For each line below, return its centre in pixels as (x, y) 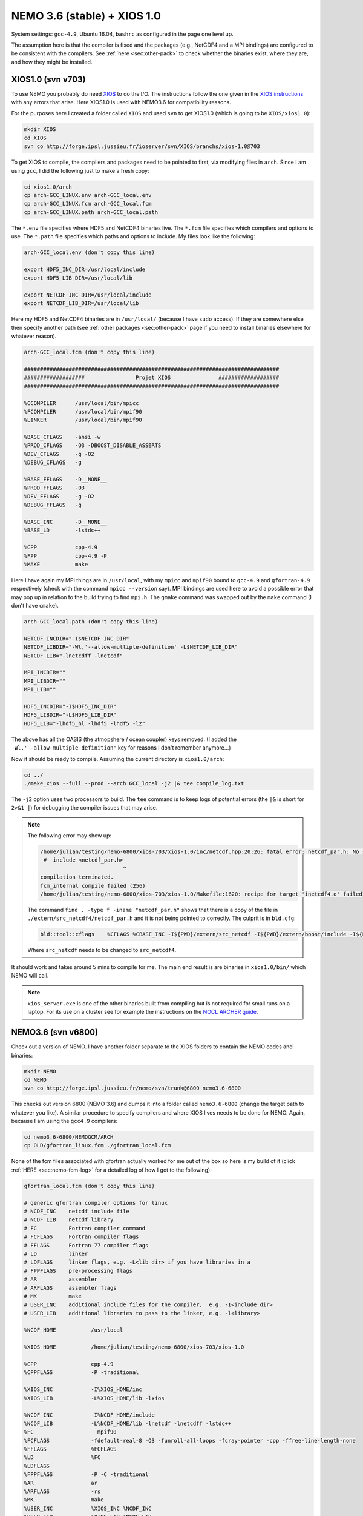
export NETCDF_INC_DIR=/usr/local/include (88, 295)
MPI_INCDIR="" (45, 672)
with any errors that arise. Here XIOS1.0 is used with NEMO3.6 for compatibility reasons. (121, 102)
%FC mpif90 (70, 1432)
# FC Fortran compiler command (84, 1228)
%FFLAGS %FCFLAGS (70, 1449)
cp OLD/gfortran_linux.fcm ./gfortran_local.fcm (97, 1145)
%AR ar (61, 1483)
